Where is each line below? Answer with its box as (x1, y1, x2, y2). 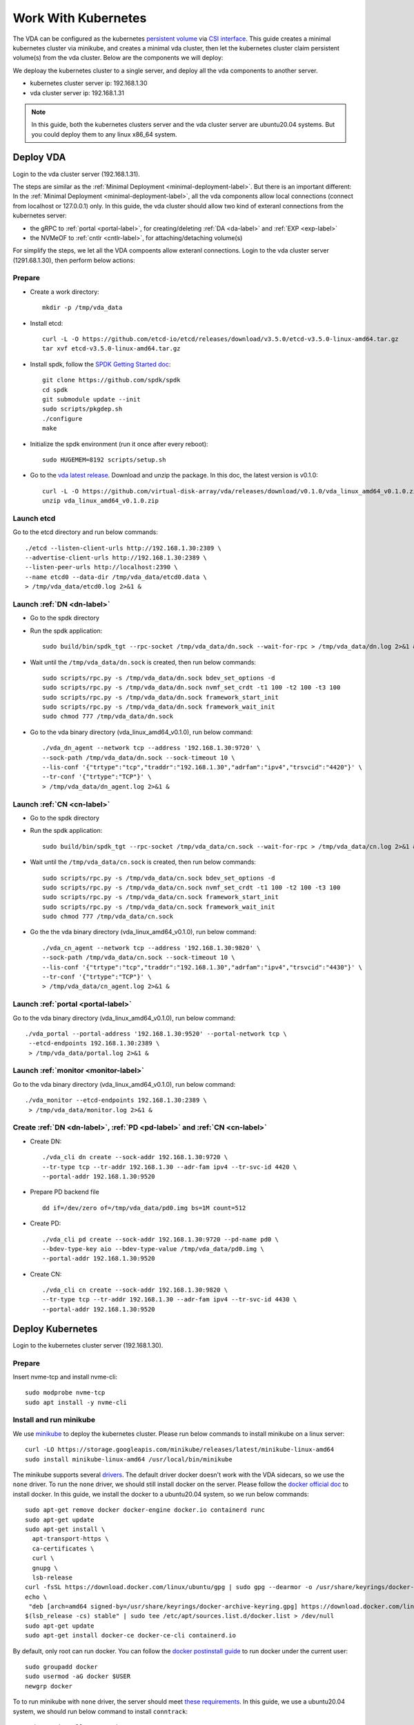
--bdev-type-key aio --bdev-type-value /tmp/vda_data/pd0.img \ (42, 1245, 265, 1252)
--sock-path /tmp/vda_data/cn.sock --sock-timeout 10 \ (42, 954, 235, 962)
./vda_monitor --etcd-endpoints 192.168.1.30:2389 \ (25, 1096, 207, 1104)
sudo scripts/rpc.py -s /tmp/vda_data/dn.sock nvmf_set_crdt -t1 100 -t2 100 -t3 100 (42, 684, 341, 691)
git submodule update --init (42, 395, 141, 403)
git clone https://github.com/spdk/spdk (42, 376, 181, 384)
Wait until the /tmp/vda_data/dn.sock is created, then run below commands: (30, 658, 257, 666)
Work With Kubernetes (12, 10, 147, 26)
